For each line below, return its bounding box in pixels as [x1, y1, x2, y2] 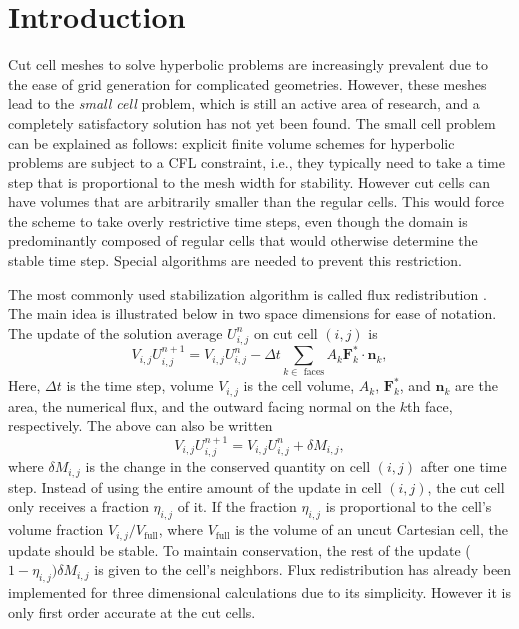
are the [455, 375, 498, 396]
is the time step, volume [66, 375, 214, 396]
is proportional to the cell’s [325, 496, 492, 517]
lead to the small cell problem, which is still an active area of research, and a [8, 93, 480, 114]
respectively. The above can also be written [8, 415, 273, 436]
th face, [407, 395, 453, 416]
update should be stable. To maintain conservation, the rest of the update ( [8, 539, 471, 560]
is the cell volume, [243, 375, 355, 396]
